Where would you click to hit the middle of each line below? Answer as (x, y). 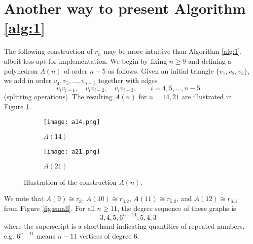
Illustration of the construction (70, 182)
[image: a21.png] (72, 151)
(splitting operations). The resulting (58, 97)
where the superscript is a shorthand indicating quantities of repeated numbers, (124, 225)
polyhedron (21, 70)
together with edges (128, 80)
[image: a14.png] (72, 122)
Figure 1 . (18, 106)
